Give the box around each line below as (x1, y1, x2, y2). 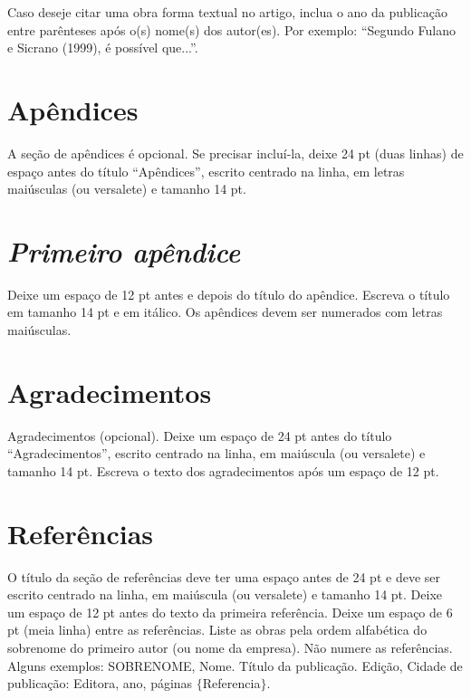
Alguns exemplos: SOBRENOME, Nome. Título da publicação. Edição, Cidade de (7, 656, 463, 675)
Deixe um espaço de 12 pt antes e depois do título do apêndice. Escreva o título (7, 284, 450, 303)
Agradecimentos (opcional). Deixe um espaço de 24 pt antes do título (7, 426, 392, 445)
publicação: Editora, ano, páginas (7, 674, 193, 693)
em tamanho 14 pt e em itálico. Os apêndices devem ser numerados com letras (7, 302, 443, 321)
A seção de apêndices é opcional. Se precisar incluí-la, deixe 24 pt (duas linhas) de (7, 143, 464, 162)
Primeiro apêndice (7, 232, 241, 270)
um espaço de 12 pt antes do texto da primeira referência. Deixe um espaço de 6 (7, 602, 453, 621)
